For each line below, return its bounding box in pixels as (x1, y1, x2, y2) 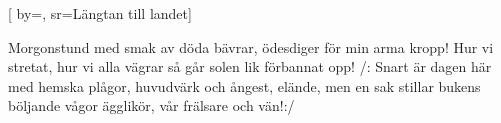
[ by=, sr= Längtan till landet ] (8, 3, 192, 23)
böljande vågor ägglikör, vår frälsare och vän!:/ (8, 95, 295, 116)
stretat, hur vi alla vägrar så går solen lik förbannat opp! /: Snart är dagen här (8, 56, 492, 77)
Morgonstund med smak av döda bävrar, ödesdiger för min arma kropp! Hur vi (8, 36, 494, 57)
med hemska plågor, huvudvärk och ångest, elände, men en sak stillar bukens (8, 75, 481, 96)
